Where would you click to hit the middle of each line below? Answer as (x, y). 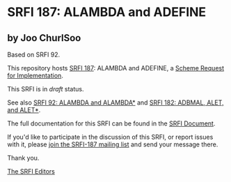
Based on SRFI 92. (34, 54)
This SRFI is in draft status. (46, 89)
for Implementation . (35, 75)
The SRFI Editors (31, 171)
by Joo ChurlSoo (44, 38)
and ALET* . (24, 110)
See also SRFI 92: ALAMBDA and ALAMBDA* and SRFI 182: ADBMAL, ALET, (115, 103)
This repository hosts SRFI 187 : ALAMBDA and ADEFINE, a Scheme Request (116, 68)
